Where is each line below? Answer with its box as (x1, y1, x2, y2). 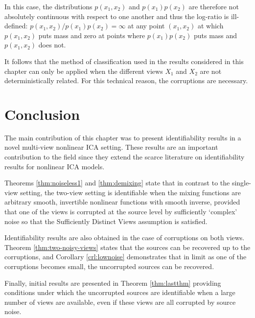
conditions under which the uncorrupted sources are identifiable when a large (4, 287, 235, 297)
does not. (38, 40, 66, 50)
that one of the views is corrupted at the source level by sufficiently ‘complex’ (4, 206, 237, 217)
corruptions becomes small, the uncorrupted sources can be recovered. (4, 261, 214, 271)
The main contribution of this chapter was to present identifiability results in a (4, 132, 241, 142)
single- (232, 178, 251, 188)
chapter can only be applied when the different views (4, 66, 163, 76)
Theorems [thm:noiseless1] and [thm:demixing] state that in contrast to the (4, 178, 230, 188)
